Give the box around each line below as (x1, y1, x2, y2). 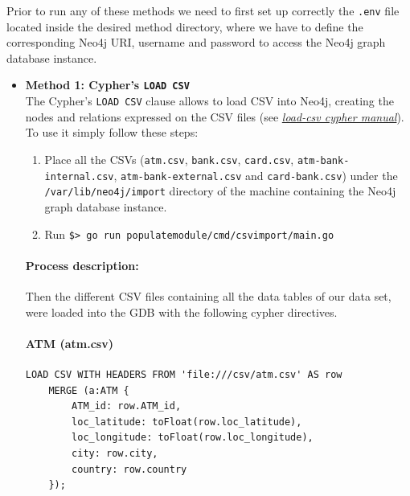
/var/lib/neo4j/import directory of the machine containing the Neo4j (44, 182, 396, 199)
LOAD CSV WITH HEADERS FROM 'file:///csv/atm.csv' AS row (25, 368, 342, 380)
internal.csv (44, 170, 114, 182)
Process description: (25, 256, 139, 273)
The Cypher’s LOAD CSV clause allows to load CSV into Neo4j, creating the (25, 92, 394, 109)
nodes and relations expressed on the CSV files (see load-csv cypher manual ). (25, 108, 404, 125)
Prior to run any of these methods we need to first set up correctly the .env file (6, 2, 400, 18)
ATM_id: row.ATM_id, (72, 400, 182, 412)
